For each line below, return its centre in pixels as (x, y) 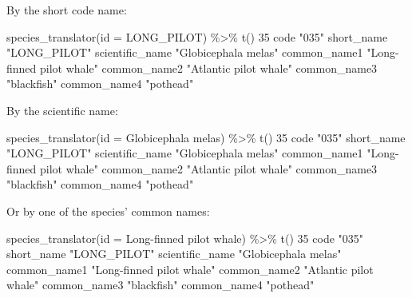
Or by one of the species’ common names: (108, 211)
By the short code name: (67, 10)
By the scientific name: (62, 110)
